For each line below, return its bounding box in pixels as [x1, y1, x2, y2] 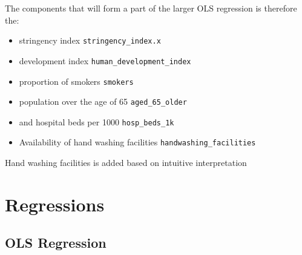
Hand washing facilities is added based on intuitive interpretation [5, 156, 247, 169]
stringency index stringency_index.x [19, 34, 161, 47]
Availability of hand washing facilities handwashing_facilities [19, 136, 256, 148]
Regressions [5, 191, 105, 216]
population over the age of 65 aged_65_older [19, 95, 187, 108]
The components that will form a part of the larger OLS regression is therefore [5, 2, 297, 14]
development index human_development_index [19, 54, 191, 67]
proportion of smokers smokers [19, 75, 134, 87]
